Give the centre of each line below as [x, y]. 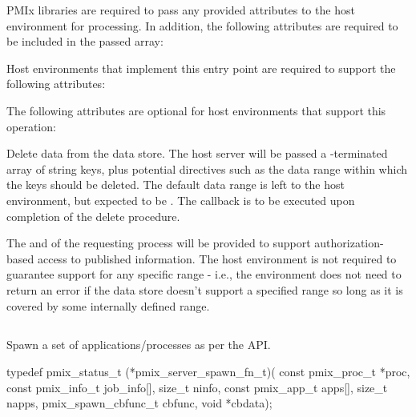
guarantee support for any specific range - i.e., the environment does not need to [204, 274]
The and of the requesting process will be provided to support [159, 243]
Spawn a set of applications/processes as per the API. [139, 345]
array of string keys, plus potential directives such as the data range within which [207, 168]
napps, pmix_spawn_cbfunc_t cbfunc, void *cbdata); [139, 403]
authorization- [349, 243]
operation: [31, 126]
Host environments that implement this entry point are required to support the [201, 68]
